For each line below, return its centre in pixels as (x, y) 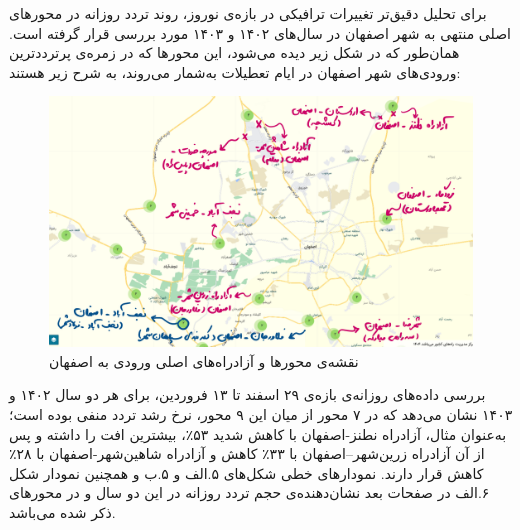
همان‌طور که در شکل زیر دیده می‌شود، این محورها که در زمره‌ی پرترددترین (234, 52)
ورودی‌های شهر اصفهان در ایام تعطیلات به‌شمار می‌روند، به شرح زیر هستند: (235, 71)
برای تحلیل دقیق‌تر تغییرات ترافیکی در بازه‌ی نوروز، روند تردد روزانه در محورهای (248, 13)
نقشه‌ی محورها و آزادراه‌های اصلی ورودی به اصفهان (204, 360)
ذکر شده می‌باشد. (62, 512)
